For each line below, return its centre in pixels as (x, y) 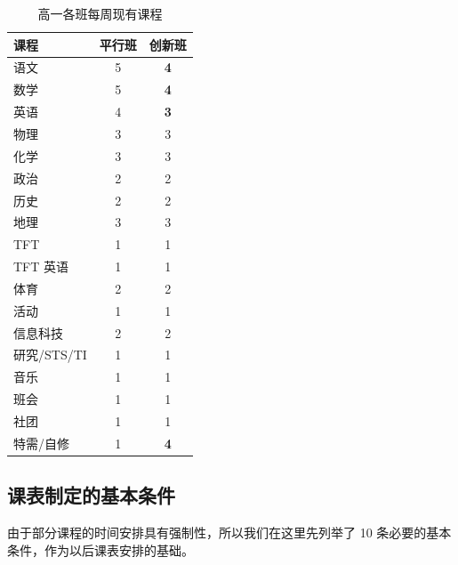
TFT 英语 (41, 266)
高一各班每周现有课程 (100, 13)
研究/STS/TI (50, 355)
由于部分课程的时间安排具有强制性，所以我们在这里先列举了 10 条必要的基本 (229, 533)
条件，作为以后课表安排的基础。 (100, 549)
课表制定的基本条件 (91, 495)
